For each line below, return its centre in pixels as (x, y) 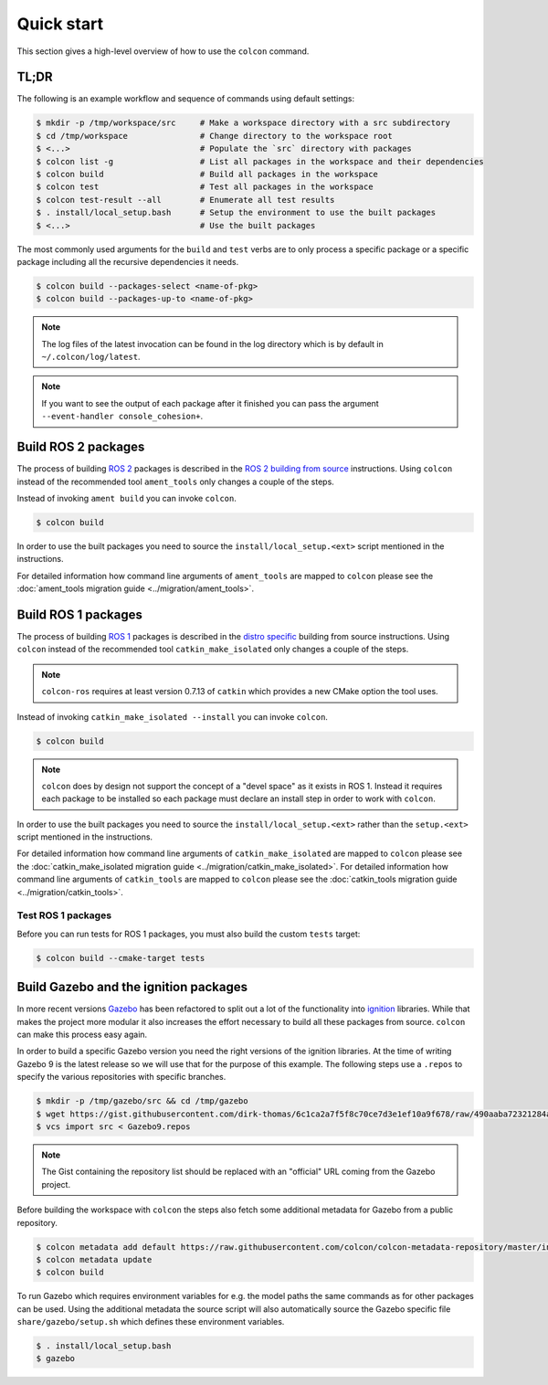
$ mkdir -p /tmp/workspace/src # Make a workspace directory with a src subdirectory (243, 123)
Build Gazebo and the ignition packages (132, 987)
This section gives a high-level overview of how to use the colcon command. (163, 51)
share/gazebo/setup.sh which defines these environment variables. (151, 1322)
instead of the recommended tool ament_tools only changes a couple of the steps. (176, 481)
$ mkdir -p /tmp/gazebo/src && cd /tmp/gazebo (142, 1101)
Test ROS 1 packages (64, 915)
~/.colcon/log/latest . (91, 357)
